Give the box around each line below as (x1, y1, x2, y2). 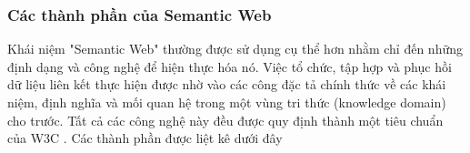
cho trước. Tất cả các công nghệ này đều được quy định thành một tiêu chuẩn (7, 110, 444, 129)
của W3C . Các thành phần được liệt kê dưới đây (7, 128, 283, 148)
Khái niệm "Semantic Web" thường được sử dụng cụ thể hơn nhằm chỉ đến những (7, 39, 463, 58)
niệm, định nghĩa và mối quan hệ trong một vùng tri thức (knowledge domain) (7, 93, 446, 111)
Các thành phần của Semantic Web (7, 3, 272, 25)
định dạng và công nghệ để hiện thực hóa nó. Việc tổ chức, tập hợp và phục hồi (7, 56, 452, 76)
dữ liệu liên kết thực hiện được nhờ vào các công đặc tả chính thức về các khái (7, 75, 446, 94)
